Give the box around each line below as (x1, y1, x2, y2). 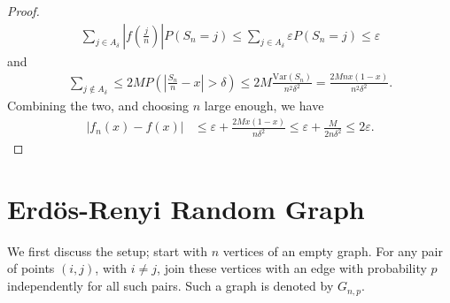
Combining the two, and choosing (7, 96, 190, 115)
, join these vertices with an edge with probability (157, 259, 427, 277)
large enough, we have (204, 96, 324, 115)
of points (7, 259, 55, 277)
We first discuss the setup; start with (7, 241, 208, 260)
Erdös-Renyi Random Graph (7, 190, 365, 226)
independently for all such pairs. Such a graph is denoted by (7, 276, 334, 295)
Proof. (7, 2, 40, 19)
